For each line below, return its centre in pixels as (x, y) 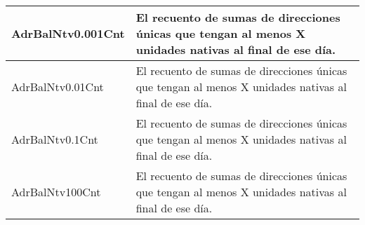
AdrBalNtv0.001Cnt (68, 33)
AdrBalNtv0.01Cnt (58, 87)
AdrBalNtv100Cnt (56, 192)
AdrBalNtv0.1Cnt (55, 139)
